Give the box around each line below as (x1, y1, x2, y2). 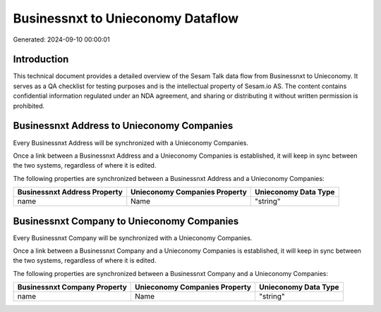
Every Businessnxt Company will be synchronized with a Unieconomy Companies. (13, 233, 253, 242)
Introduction (13, 54, 69, 65)
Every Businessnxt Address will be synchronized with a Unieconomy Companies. (13, 138, 248, 147)
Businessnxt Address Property (17, 187, 123, 197)
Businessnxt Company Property (17, 282, 127, 292)
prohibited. (13, 101, 45, 110)
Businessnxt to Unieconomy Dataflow (13, 11, 239, 26)
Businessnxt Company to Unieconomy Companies (13, 215, 239, 227)
